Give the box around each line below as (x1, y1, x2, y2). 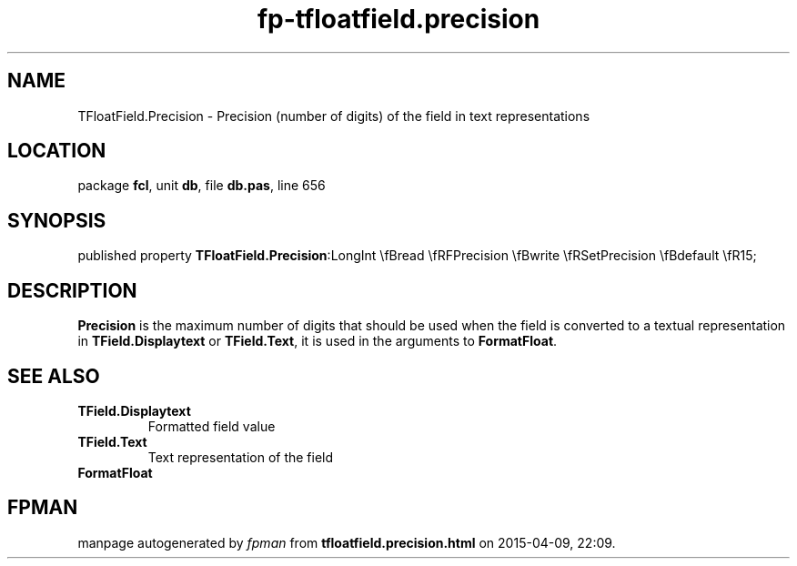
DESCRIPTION (7, 278, 137, 302)
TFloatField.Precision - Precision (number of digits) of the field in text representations (77, 107, 590, 124)
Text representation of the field (147, 449, 334, 465)
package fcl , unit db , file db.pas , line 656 (77, 177, 326, 194)
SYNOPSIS (7, 208, 106, 232)
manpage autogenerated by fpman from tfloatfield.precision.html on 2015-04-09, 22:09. (77, 534, 616, 551)
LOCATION (7, 139, 106, 163)
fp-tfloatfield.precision (257, 4, 540, 35)
